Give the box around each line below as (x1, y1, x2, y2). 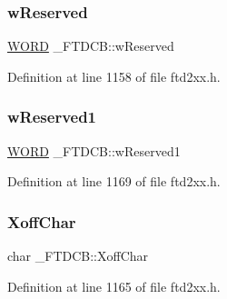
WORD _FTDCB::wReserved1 (7, 141, 181, 160)
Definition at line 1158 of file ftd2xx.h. (7, 66, 221, 85)
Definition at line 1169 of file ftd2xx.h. (7, 172, 221, 191)
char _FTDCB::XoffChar (7, 246, 149, 265)
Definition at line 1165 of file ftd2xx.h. (7, 276, 221, 295)
